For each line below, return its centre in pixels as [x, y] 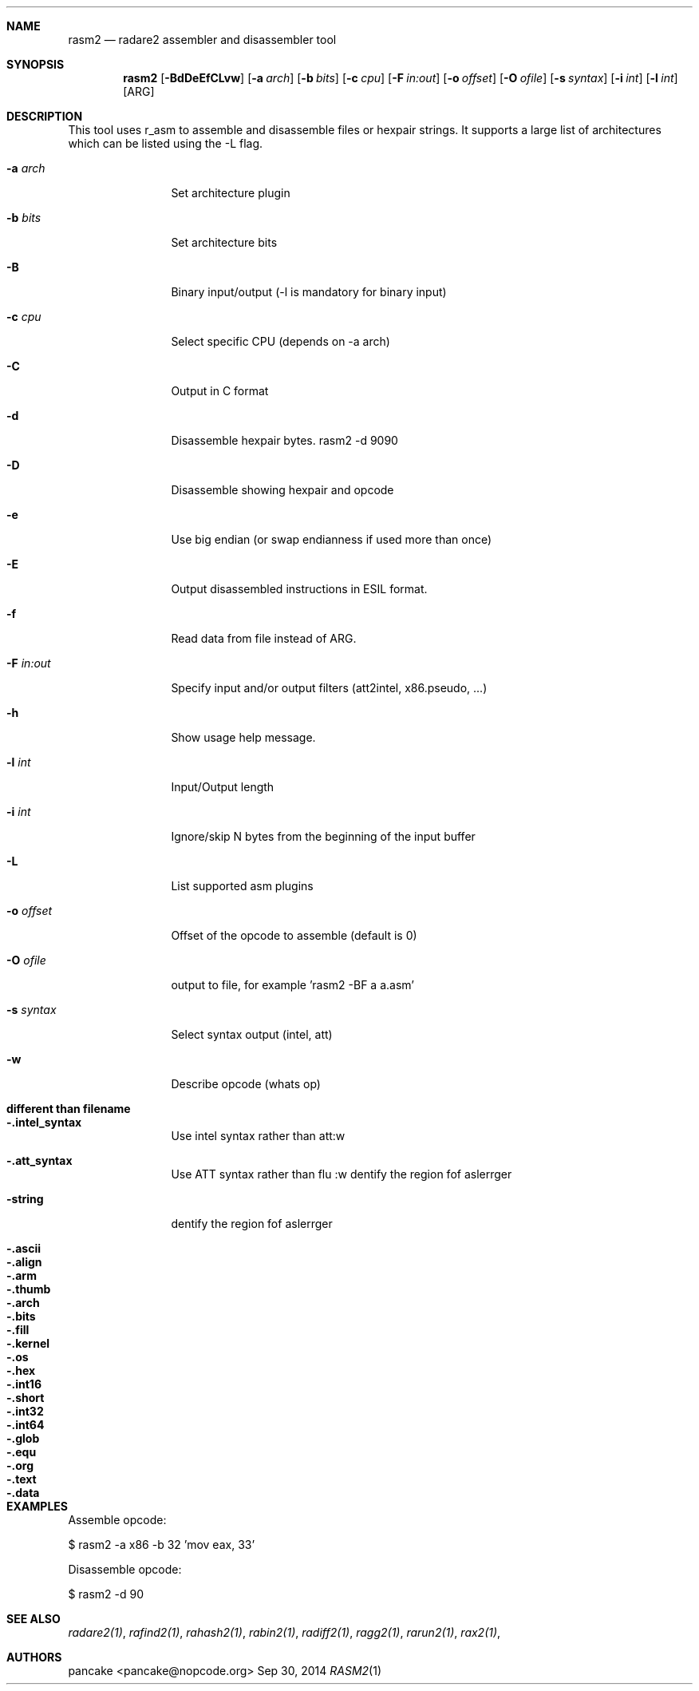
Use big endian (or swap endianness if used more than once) [332, 539]
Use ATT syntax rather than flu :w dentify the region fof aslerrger [342, 1174]
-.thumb [29, 1289]
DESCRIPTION [45, 116]
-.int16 [24, 1384]
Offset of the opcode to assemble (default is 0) [294, 935]
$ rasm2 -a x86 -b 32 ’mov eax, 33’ [162, 1544]
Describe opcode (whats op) [246, 1084]
